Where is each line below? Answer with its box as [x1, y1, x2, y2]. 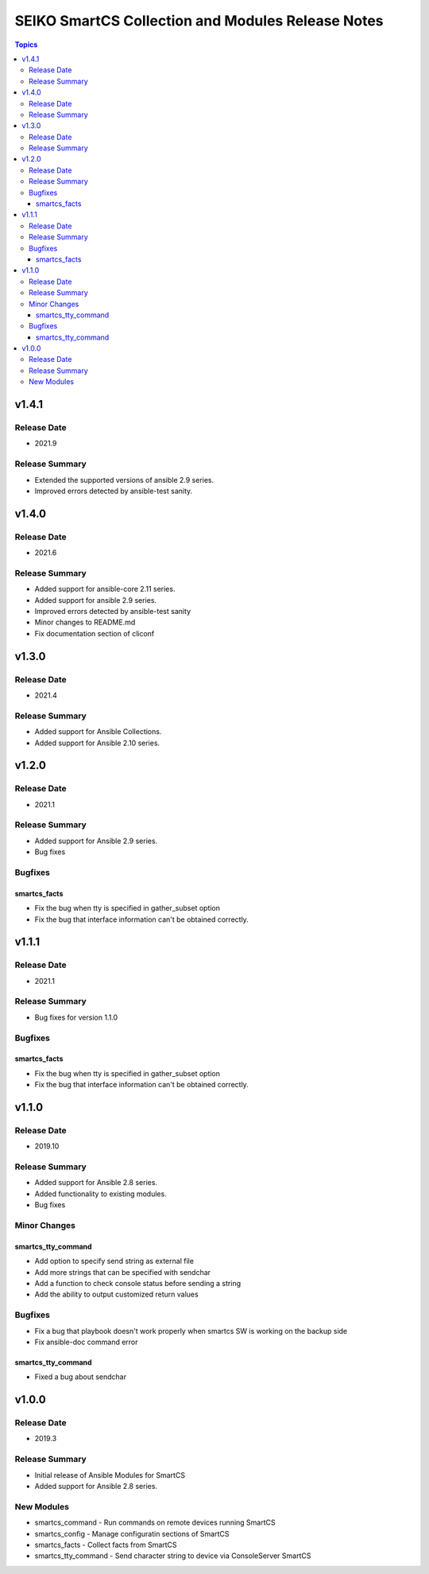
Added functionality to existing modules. [34, 1189, 167, 1199]
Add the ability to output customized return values [34, 1289, 199, 1300]
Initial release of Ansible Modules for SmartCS [34, 1470, 186, 1479]
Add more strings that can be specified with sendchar [34, 1267, 211, 1277]
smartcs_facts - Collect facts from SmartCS [34, 1540, 178, 1549]
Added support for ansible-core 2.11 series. [34, 585, 176, 594]
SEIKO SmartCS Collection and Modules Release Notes [14, 12, 384, 29]
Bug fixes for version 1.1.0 [34, 1012, 118, 1022]
